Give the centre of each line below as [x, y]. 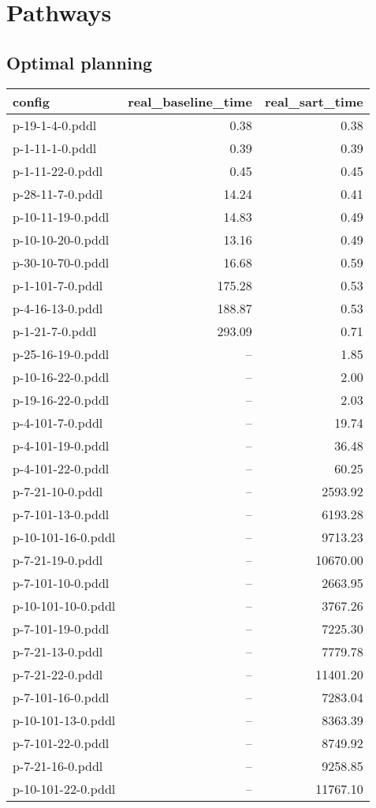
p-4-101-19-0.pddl [61, 445]
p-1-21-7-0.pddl [55, 331]
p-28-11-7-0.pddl [58, 193]
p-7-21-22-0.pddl [58, 674]
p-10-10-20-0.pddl [61, 239]
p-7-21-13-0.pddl [58, 651]
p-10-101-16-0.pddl [64, 537]
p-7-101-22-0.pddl [61, 743]
